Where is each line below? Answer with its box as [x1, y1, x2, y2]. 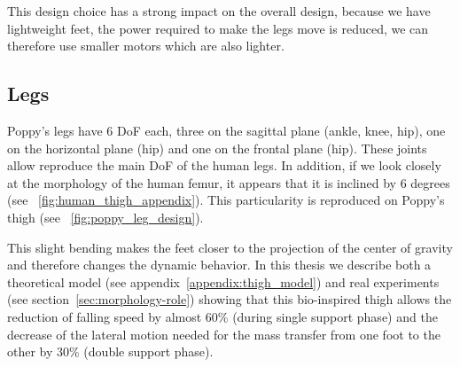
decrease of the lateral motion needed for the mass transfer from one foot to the [7, 324, 441, 343]
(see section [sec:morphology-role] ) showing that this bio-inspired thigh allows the [7, 290, 452, 308]
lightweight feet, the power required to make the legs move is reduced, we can [7, 19, 429, 37]
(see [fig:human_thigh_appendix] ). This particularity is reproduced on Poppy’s [7, 191, 445, 209]
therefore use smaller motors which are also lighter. [7, 36, 285, 55]
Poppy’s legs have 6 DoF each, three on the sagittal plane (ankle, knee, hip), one [7, 121, 446, 139]
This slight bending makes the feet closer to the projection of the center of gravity [7, 238, 453, 256]
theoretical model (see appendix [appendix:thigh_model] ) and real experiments [7, 272, 440, 291]
